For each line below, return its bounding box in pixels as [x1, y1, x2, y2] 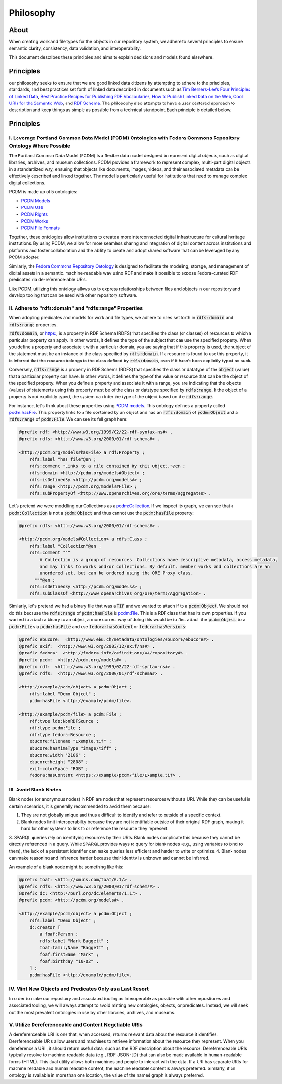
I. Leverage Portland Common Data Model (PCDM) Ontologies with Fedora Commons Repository [9, 135, 240, 141]
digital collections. [9, 180, 46, 186]
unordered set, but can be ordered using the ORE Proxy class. [39, 570, 194, 576]
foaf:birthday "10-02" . [39, 959, 99, 964]
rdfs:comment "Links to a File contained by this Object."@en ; [29, 463, 186, 469]
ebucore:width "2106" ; [29, 752, 86, 758]
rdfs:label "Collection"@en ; [29, 543, 101, 549]
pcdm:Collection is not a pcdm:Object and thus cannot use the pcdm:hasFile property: [9, 510, 194, 516]
